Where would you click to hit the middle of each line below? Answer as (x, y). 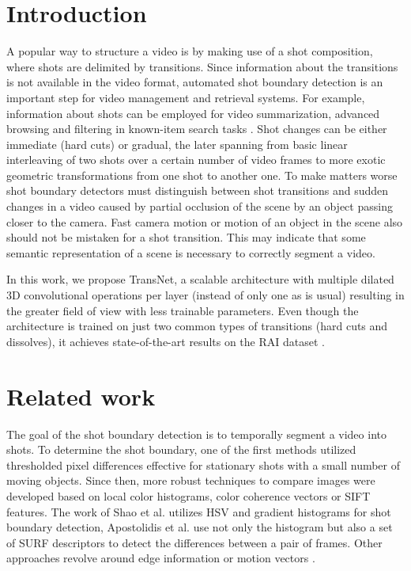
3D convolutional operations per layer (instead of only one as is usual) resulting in (205, 295)
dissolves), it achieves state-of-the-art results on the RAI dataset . (166, 341)
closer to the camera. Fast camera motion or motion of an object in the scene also (205, 221)
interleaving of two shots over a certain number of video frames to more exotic (196, 160)
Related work (81, 396)
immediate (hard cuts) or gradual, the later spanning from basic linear (177, 144)
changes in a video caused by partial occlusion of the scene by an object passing (200, 206)
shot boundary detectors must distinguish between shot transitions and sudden (198, 190)
